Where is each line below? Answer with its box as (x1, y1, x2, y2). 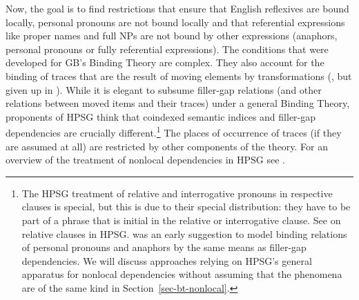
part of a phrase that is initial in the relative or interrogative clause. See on (21, 212, 341, 227)
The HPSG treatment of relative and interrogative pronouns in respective (21, 186, 333, 200)
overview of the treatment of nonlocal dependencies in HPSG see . (6, 152, 285, 167)
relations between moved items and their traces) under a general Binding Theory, (6, 96, 350, 110)
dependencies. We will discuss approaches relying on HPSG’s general (21, 253, 312, 268)
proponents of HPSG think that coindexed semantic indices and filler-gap (6, 109, 316, 123)
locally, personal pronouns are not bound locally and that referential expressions (6, 14, 345, 29)
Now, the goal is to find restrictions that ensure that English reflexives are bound (6, 1, 349, 15)
